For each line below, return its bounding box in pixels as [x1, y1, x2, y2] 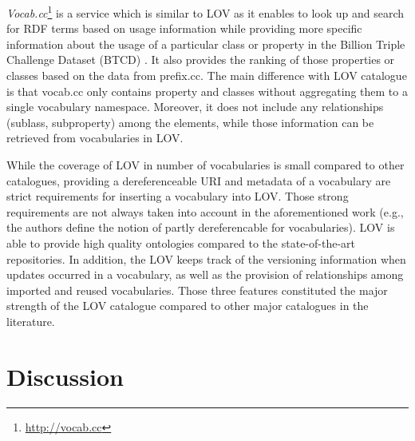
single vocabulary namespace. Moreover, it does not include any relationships [6, 98, 384, 115]
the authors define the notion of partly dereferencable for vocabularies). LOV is [6, 219, 395, 236]
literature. [6, 312, 55, 329]
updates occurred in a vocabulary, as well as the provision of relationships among [6, 266, 404, 283]
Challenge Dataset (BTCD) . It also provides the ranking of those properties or [6, 51, 395, 68]
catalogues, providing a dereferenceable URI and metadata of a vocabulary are [6, 172, 391, 189]
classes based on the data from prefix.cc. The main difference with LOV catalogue [6, 67, 407, 84]
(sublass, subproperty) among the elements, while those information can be [6, 113, 374, 130]
